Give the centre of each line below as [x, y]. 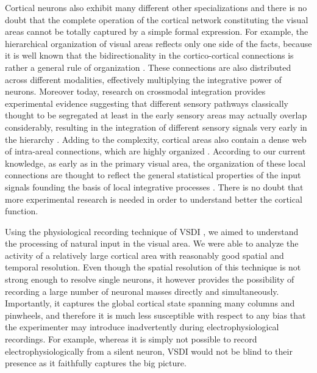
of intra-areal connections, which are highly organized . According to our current [155, 151]
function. [22, 211]
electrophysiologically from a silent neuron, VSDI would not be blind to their [149, 351]
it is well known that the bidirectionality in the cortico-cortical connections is [149, 55]
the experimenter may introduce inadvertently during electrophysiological [142, 327]
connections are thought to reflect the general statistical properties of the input [153, 175]
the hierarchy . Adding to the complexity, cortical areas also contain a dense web [156, 139]
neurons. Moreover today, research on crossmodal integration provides [135, 91]
